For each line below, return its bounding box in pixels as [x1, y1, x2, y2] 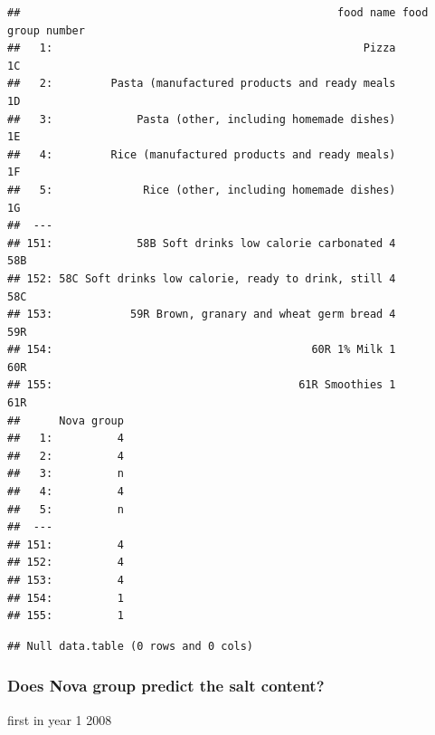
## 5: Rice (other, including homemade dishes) [7, 183, 396, 196]
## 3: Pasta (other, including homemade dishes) [7, 112, 396, 126]
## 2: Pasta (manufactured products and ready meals [7, 77, 396, 91]
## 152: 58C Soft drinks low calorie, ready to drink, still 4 [7, 272, 396, 285]
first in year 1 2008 [7, 710, 112, 729]
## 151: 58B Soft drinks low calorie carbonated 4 [7, 236, 396, 250]
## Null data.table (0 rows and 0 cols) [7, 639, 254, 653]
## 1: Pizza [7, 42, 396, 55]
